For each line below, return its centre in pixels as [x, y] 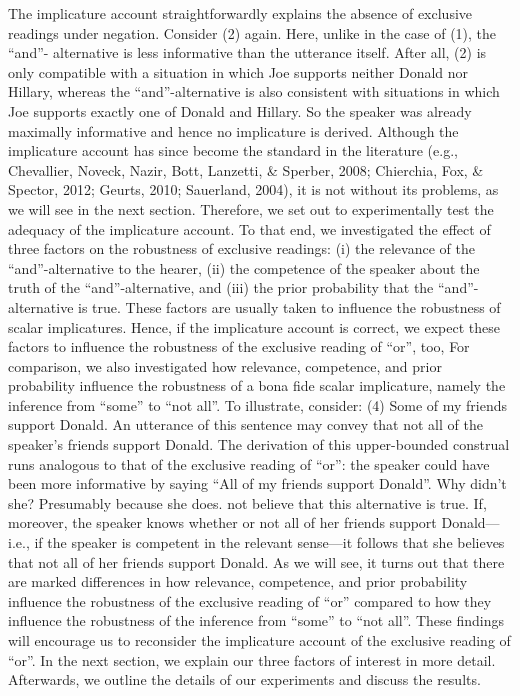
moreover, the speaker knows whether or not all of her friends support [222, 522]
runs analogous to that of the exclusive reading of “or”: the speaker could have [249, 463]
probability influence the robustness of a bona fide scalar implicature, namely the [257, 385]
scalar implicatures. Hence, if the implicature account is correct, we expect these [254, 326]
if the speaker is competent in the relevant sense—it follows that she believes [269, 542]
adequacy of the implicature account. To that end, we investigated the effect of [249, 228]
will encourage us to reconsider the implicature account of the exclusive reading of [259, 640]
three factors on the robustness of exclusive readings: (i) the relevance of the [241, 248]
